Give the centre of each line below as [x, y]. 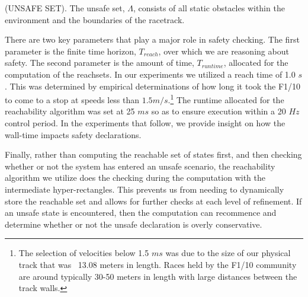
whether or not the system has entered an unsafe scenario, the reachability [140, 166]
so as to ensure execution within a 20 [219, 111]
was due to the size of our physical [228, 253]
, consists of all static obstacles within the [209, 8]
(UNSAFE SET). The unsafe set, [65, 8]
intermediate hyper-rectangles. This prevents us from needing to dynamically [145, 189]
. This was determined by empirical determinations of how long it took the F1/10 [153, 86]
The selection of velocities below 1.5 [84, 253]
